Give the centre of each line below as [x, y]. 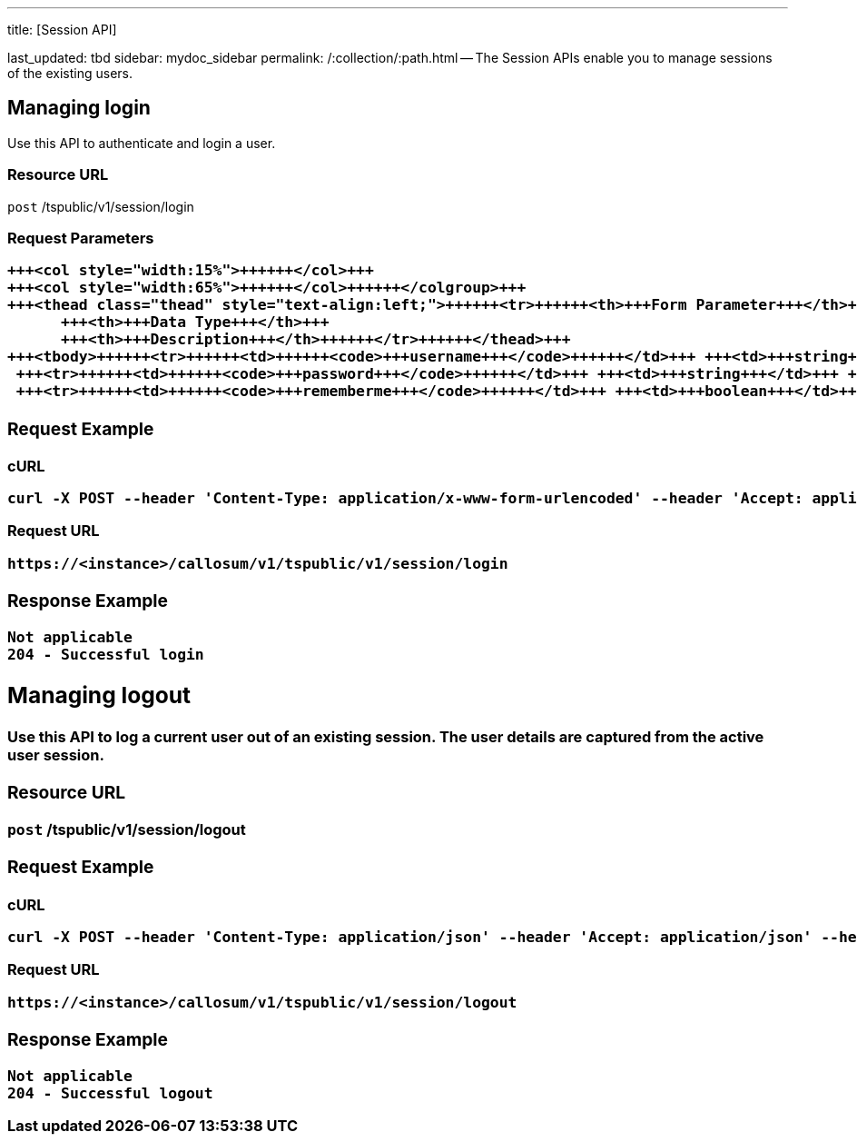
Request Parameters [81, 238]
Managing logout [99, 695]
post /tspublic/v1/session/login [101, 206]
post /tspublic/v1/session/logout [127, 830]
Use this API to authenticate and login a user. [142, 143]
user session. [56, 755]
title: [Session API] [62, 30]
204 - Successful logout [110, 1093]
